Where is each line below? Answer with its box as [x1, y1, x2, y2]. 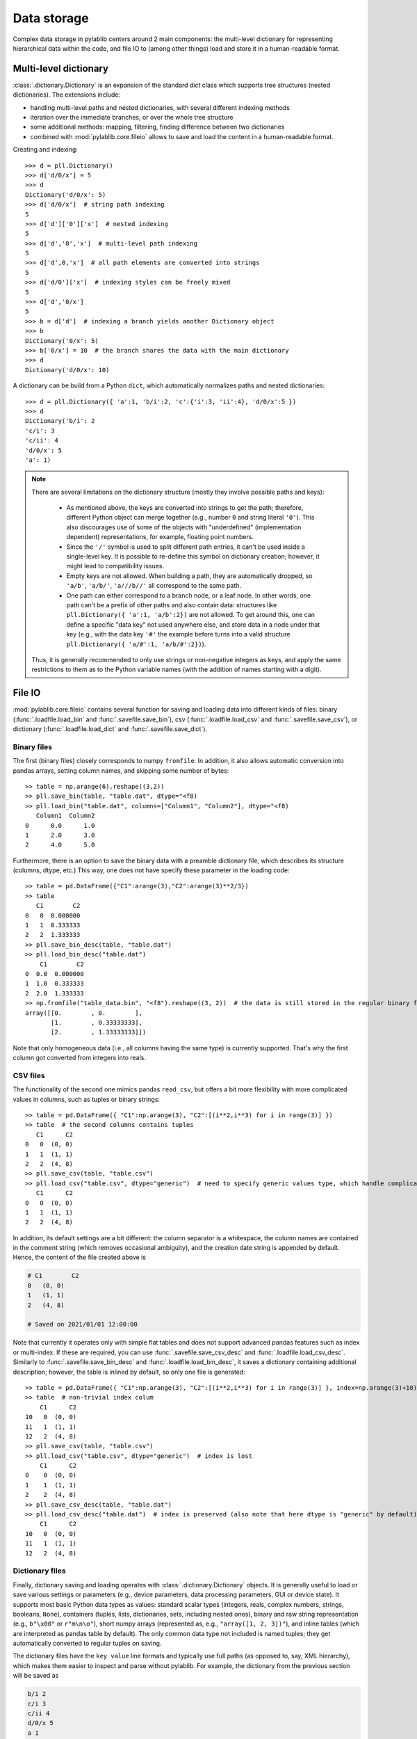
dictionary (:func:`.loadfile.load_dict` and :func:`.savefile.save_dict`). [13, 725, 208, 733]
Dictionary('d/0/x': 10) [25, 366, 110, 374]
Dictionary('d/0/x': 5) [25, 191, 106, 198]
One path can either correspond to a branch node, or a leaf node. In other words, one [66, 591, 311, 600]
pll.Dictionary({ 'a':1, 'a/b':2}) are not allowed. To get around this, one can [66, 611, 316, 619]
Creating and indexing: [13, 145, 78, 154]
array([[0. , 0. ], [25, 1009, 142, 1017]
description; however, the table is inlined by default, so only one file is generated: [13, 1368, 246, 1376]
